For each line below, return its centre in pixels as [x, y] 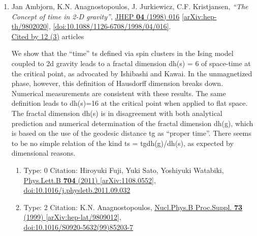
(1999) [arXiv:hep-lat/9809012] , [72, 217]
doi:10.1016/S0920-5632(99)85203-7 [78, 227]
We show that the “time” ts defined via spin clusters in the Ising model [122, 53]
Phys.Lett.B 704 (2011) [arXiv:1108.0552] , [90, 180]
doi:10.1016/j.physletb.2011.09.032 [77, 190]
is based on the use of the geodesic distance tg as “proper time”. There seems [131, 133]
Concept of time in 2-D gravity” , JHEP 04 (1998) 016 [95, 16]
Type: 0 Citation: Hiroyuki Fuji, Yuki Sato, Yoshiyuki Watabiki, [124, 170]
